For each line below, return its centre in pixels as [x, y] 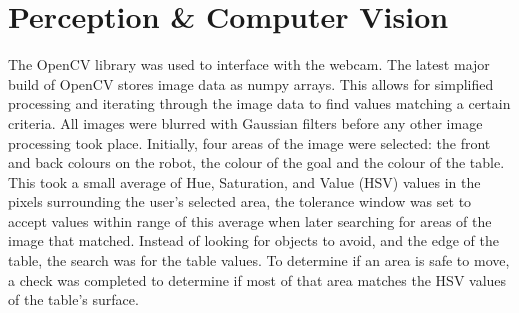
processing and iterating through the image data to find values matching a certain [259, 103]
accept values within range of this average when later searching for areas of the [250, 220]
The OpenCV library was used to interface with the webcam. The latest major [249, 64]
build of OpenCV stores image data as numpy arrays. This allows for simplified [251, 83]
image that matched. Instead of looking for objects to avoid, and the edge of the [253, 240]
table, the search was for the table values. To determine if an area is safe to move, [259, 260]
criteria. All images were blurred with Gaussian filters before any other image [245, 122]
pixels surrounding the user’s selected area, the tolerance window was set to [240, 201]
